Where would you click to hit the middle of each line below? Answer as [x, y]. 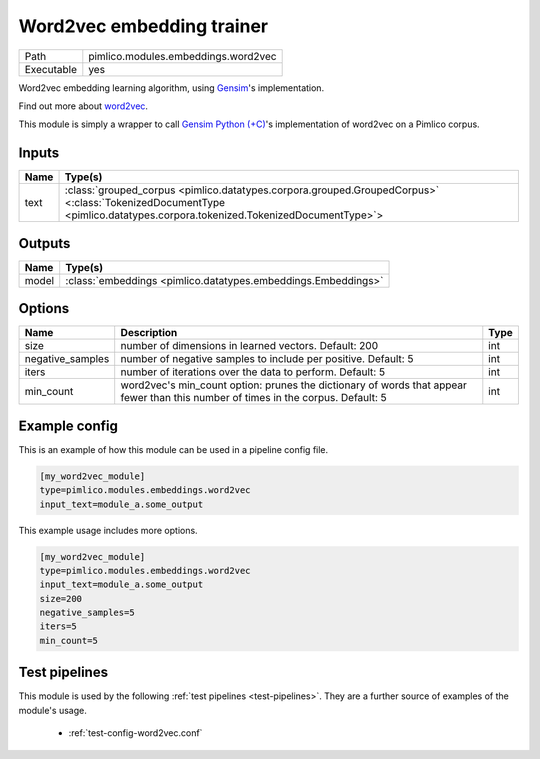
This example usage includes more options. [108, 530]
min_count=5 [69, 640]
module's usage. [52, 710]
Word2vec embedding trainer [143, 26]
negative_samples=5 [87, 613]
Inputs [39, 153]
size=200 [61, 598]
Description [149, 333]
